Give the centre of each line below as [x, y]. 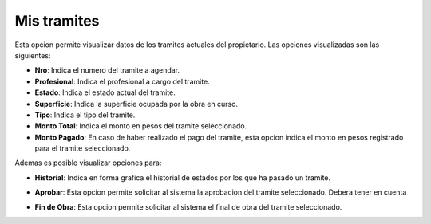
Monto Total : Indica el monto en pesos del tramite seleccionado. [141, 126]
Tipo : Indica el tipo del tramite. [85, 115]
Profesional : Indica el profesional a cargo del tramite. [123, 81]
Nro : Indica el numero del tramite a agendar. [107, 70]
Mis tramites [57, 21]
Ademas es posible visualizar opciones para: [88, 163]
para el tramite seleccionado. [83, 148]
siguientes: [33, 55]
